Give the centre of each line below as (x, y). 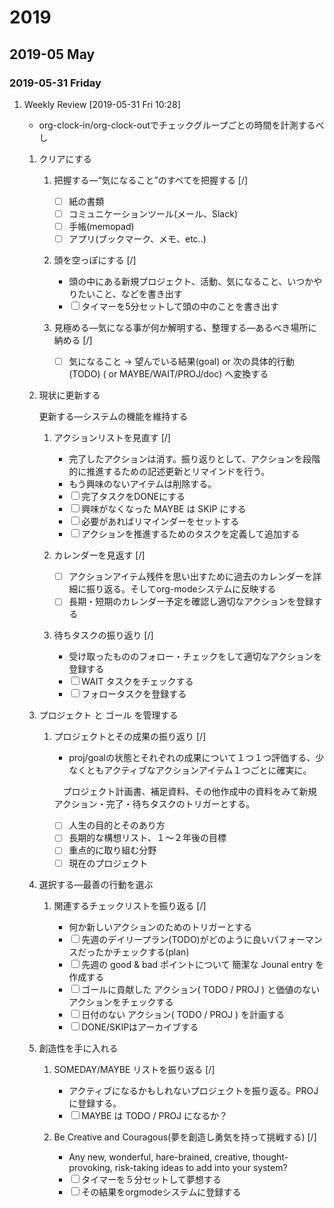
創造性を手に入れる (78, 1048)
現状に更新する (69, 395)
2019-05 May (52, 54)
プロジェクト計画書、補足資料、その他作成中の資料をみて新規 (189, 792)
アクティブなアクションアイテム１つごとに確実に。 (207, 770)
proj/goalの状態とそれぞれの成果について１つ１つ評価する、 (192, 758)
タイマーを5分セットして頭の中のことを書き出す (180, 307)
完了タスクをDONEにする (133, 497)
